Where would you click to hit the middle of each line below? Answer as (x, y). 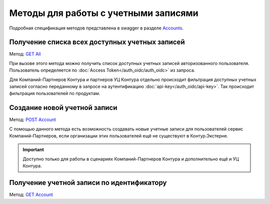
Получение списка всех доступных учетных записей (97, 42)
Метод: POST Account (32, 119)
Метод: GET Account (31, 194)
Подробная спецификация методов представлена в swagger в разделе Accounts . (96, 28)
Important (33, 149)
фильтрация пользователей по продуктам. (55, 93)
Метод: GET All (25, 54)
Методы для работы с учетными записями (104, 13)
